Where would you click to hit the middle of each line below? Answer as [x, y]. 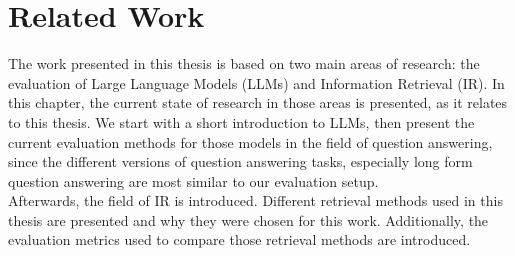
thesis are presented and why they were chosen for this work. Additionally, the [248, 219]
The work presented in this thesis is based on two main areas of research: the [244, 63]
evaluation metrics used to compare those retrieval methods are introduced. [239, 239]
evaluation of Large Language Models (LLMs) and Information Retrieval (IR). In [256, 82]
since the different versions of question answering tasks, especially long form [240, 161]
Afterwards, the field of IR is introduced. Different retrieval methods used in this [255, 200]
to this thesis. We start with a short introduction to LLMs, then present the [241, 121]
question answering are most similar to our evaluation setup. [193, 180]
